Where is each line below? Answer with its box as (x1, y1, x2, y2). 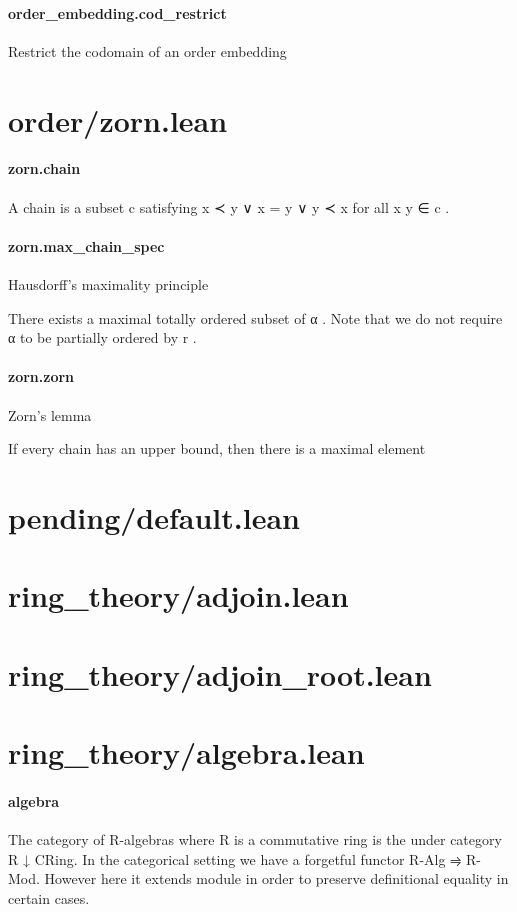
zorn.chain (8, 158, 81, 179)
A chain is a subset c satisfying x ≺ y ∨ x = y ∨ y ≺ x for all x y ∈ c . (8, 196, 450, 217)
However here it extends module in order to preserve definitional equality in (44, 868, 509, 889)
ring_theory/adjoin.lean (8, 575, 349, 616)
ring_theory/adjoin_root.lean (8, 653, 432, 694)
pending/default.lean (8, 496, 300, 537)
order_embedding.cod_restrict (8, 2, 227, 23)
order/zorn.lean (8, 99, 228, 140)
